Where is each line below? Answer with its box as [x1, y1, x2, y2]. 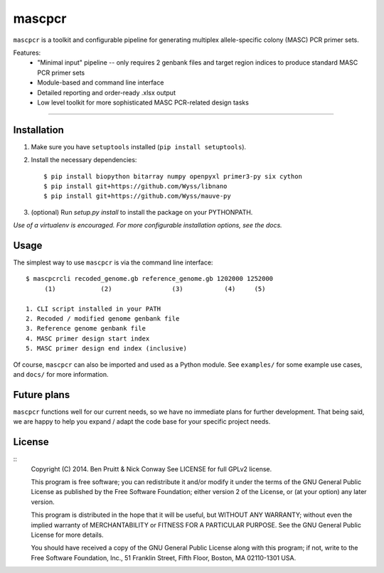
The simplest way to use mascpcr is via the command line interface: [13, 258, 213, 267]
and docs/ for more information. [13, 370, 110, 378]
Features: [13, 48, 41, 57]
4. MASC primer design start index [26, 334, 150, 343]
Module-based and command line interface [37, 78, 164, 87]
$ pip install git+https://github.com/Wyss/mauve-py [43, 192, 231, 200]
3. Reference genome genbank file [26, 324, 146, 333]
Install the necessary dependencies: [31, 156, 137, 164]
